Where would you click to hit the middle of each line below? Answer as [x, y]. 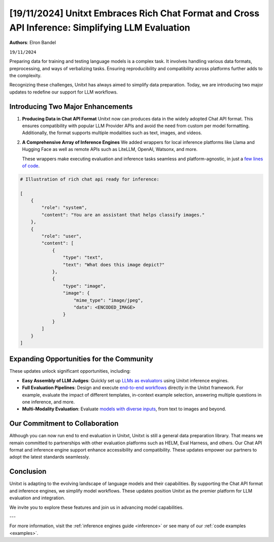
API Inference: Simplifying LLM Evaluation [100, 27]
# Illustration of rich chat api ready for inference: [90, 179]
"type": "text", [83, 258]
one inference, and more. [48, 402]
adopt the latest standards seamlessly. [50, 457]
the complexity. [25, 75]
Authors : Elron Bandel [33, 43]
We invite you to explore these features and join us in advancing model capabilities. [96, 507]
